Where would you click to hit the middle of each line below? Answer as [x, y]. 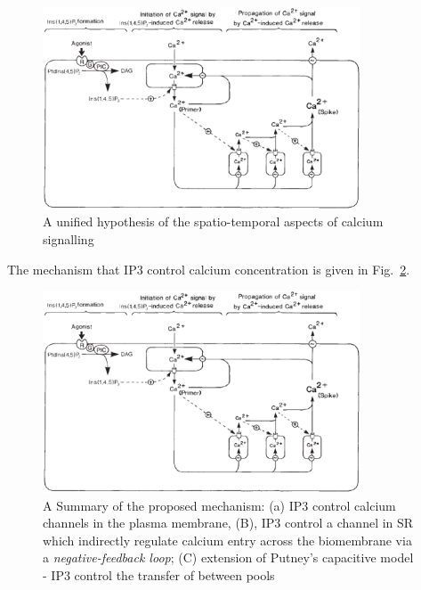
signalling [69, 238]
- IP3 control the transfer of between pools [159, 574]
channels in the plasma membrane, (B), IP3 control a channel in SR [228, 523]
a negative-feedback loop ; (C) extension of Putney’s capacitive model [228, 557]
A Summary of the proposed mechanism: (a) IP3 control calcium [219, 505]
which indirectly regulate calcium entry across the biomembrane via [227, 540]
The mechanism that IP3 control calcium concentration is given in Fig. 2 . [209, 269]
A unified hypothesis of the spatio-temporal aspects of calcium [213, 221]
